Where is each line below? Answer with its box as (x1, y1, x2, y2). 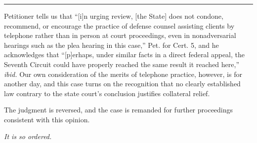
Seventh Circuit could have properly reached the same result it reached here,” (4, 59, 240, 69)
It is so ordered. (4, 131, 52, 141)
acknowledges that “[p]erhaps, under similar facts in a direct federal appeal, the (4, 49, 245, 60)
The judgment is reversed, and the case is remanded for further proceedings (4, 105, 233, 115)
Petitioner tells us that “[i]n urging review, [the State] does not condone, (4, 11, 223, 21)
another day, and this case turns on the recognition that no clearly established (4, 78, 241, 89)
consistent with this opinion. (4, 114, 90, 124)
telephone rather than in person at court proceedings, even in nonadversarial (4, 30, 236, 40)
